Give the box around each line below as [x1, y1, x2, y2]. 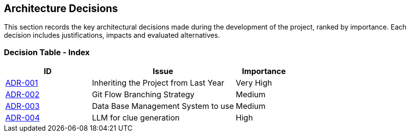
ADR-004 [5, 113, 40, 123]
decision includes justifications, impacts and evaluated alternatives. [4, 31, 220, 40]
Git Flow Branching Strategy [92, 90, 195, 100]
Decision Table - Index [4, 47, 90, 57]
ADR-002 [5, 90, 40, 100]
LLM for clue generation [92, 113, 180, 123]
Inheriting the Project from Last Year [92, 78, 224, 88]
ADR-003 [5, 101, 40, 111]
